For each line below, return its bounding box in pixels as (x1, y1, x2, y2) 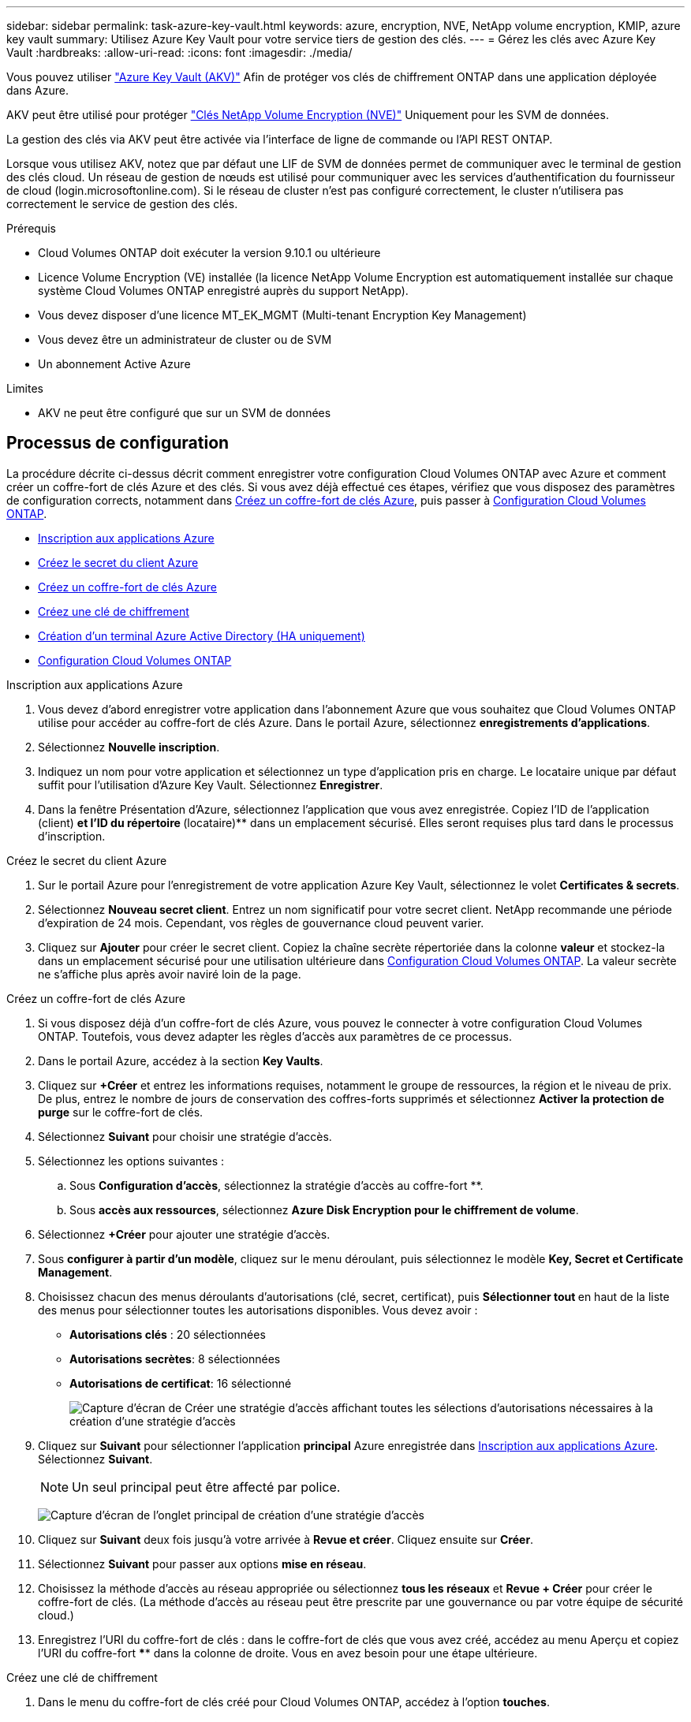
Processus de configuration (6, 433, 230, 453)
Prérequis (6, 222, 56, 235)
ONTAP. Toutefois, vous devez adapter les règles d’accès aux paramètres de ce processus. (38, 1029, 512, 1043)
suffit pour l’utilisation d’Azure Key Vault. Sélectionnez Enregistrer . (38, 777, 383, 792)
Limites (6, 382, 43, 395)
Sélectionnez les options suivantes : (38, 1154, 224, 1168)
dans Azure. (6, 84, 69, 97)
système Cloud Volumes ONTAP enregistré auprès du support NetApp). (38, 284, 409, 297)
